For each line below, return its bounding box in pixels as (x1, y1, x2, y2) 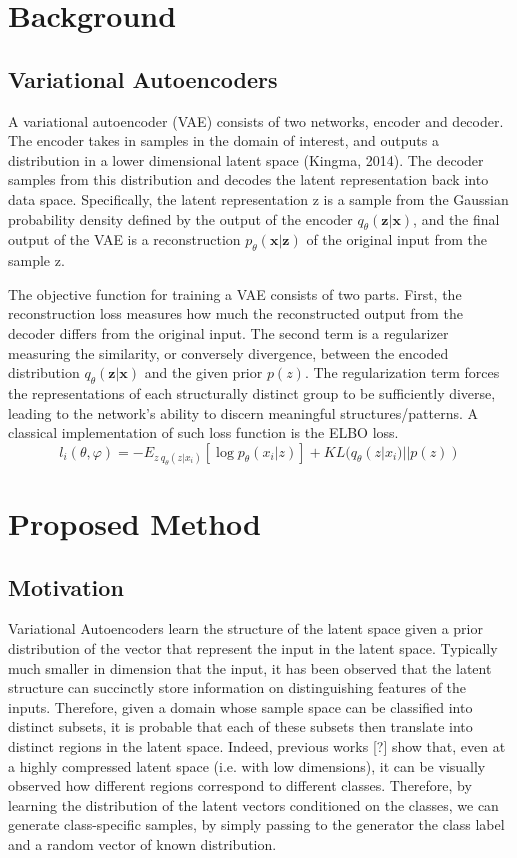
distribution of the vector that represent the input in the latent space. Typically (8, 638, 498, 659)
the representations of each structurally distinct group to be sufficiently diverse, (8, 382, 496, 403)
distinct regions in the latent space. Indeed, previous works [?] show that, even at (8, 736, 506, 757)
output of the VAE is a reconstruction (8, 229, 241, 250)
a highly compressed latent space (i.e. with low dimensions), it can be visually (8, 755, 486, 776)
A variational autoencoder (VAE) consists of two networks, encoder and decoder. (8, 110, 504, 131)
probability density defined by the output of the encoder (8, 208, 353, 229)
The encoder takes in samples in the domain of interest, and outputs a (8, 130, 439, 151)
